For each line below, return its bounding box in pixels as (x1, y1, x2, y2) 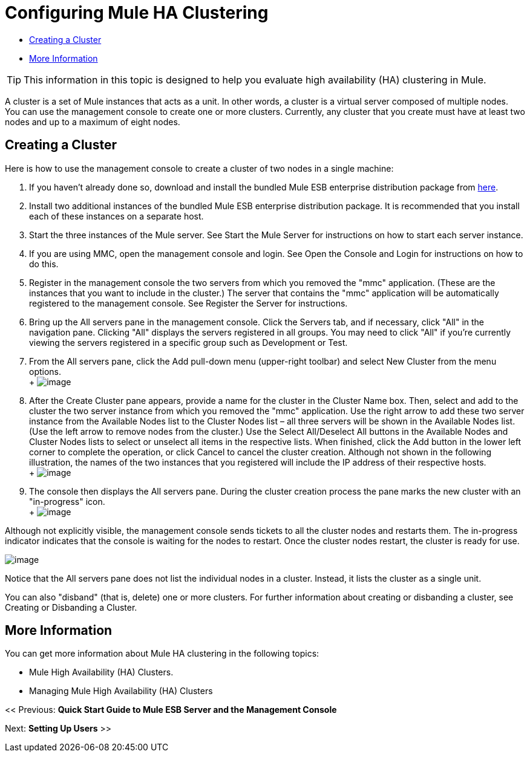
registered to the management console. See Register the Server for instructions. (29, 297, 348, 308)
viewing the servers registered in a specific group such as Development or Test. (29, 337, 348, 348)
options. (29, 366, 62, 377)
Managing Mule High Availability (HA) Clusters (29, 686, 213, 697)
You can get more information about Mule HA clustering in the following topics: (5, 648, 319, 659)
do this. (29, 258, 59, 269)
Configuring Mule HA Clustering (5, 2, 269, 23)
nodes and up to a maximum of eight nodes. (5, 116, 180, 127)
